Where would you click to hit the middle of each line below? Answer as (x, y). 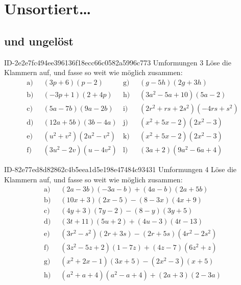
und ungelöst (39, 41)
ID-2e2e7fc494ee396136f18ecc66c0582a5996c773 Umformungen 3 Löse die (118, 62)
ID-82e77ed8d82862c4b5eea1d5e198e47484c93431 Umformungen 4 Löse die (120, 169)
